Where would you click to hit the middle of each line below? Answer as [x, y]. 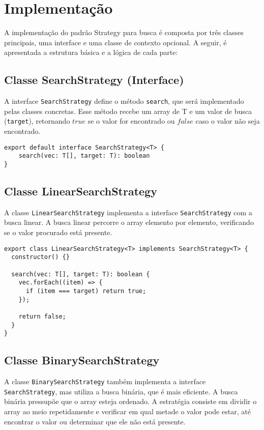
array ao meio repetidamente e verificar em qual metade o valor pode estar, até [127, 411]
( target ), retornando [37, 121]
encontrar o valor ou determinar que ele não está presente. [95, 421]
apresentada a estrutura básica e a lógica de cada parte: [91, 52]
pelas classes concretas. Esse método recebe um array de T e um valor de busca [128, 111]
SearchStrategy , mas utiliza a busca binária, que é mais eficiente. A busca [121, 391]
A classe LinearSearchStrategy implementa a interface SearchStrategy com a [128, 212]
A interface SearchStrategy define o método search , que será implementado [124, 101]
